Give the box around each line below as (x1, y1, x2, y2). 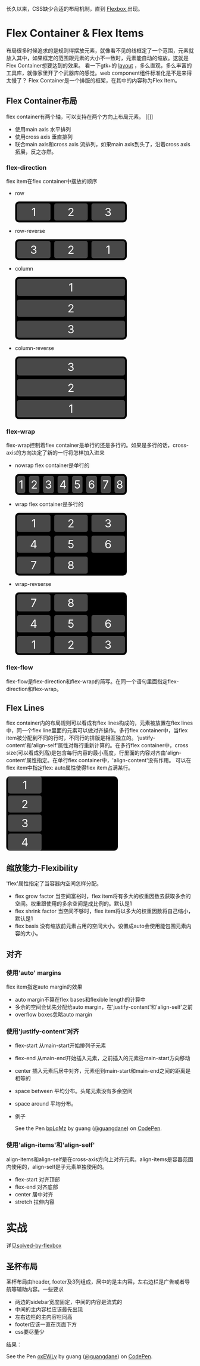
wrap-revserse (14, 581, 52, 588)
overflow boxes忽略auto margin (14, 1011, 93, 1018)
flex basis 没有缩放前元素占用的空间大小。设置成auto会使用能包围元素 (14, 922, 186, 930)
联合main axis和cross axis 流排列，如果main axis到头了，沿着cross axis (14, 140, 190, 148)
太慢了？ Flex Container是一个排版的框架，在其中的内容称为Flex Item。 (6, 76, 180, 84)
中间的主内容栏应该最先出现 (14, 1306, 83, 1313)
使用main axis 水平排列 (14, 125, 71, 133)
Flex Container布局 (6, 96, 77, 106)
